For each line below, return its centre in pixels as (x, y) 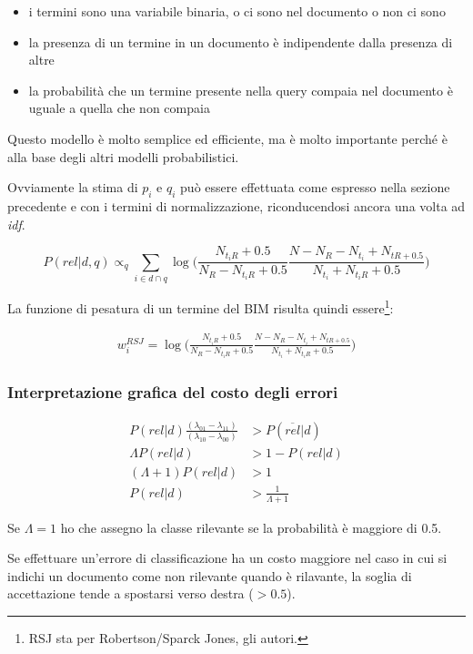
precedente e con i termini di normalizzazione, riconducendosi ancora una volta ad (236, 205)
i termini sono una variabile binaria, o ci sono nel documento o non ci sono (237, 11)
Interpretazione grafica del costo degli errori (173, 392)
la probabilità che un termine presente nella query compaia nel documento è (241, 90)
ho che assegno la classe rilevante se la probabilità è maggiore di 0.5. (251, 527)
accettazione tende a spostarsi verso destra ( (131, 593)
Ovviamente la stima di (73, 187)
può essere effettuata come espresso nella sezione (315, 187)
